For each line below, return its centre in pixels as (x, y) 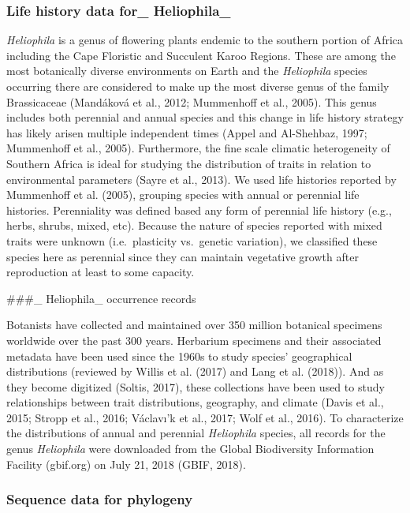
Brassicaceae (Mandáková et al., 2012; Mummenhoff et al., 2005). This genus (192, 101)
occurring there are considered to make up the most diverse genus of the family (198, 86)
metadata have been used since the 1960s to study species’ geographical (179, 356)
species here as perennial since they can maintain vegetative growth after (183, 256)
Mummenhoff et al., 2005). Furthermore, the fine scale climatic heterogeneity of (198, 148)
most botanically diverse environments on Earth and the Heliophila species (187, 71)
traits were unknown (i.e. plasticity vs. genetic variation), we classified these (192, 240)
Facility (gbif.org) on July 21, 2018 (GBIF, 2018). (126, 464)
